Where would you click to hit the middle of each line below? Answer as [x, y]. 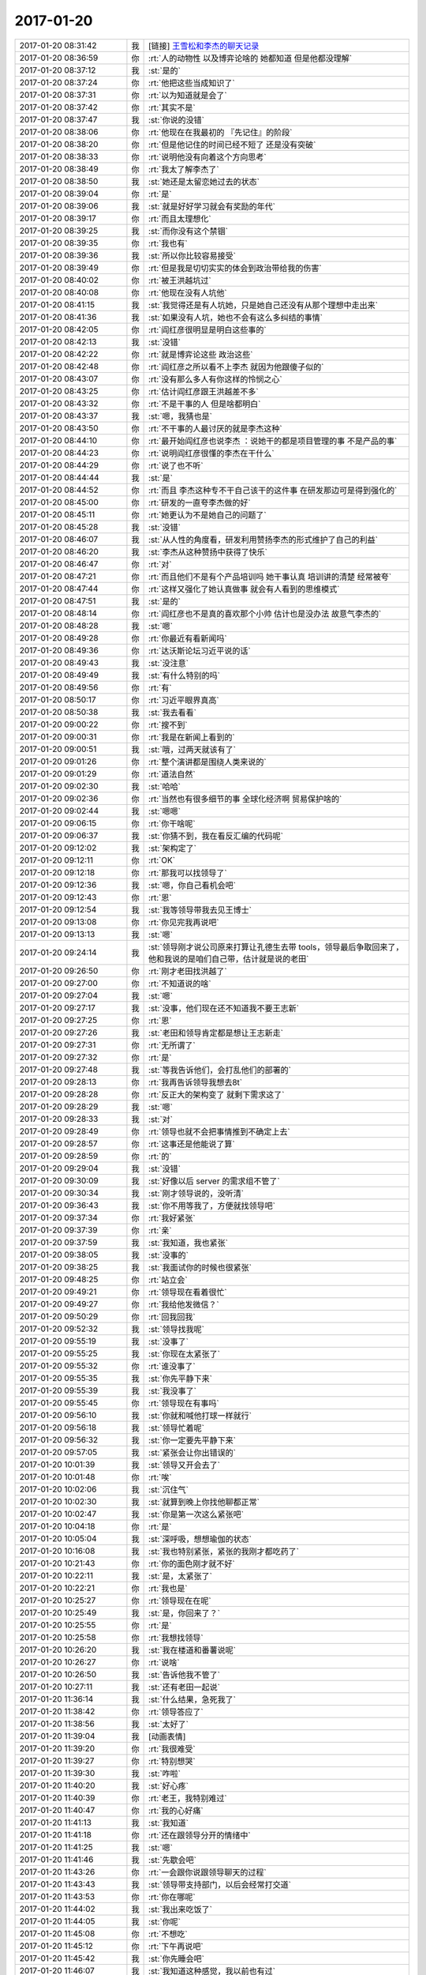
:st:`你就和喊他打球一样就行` [200, 1416]
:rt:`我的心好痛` [176, 1811]
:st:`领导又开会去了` [185, 1465]
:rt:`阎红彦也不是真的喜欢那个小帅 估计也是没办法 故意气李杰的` [265, 614]
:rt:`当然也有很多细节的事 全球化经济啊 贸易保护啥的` [245, 799]
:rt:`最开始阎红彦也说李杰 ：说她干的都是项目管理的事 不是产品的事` [273, 441]
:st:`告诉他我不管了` [185, 1675]
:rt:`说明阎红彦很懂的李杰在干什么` [212, 453]
